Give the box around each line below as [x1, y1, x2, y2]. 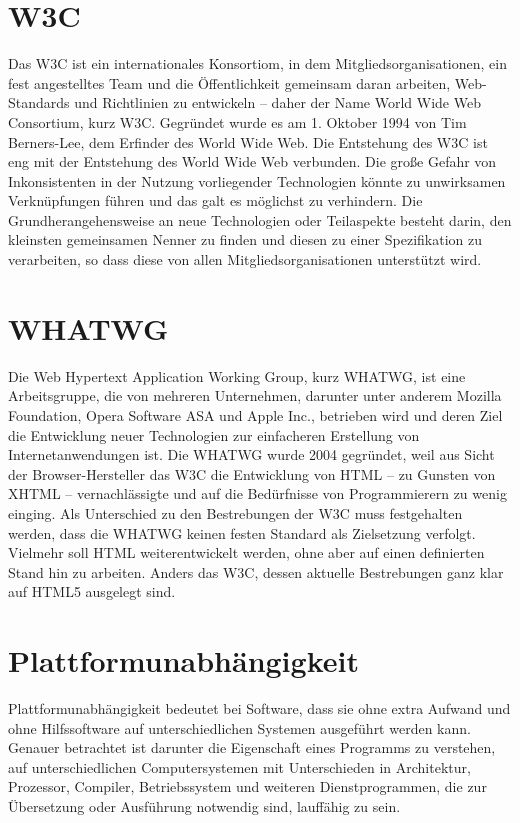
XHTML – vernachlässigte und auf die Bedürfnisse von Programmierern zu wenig [8, 483, 507, 504]
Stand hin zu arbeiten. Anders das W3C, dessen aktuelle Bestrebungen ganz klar [8, 561, 504, 582]
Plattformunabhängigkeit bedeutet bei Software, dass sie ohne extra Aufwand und [8, 698, 511, 719]
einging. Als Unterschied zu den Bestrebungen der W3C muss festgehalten [8, 502, 463, 523]
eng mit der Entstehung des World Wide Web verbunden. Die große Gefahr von [8, 151, 497, 172]
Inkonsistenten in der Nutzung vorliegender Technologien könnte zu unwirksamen [8, 170, 506, 191]
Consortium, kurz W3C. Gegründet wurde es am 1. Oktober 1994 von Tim [8, 111, 467, 132]
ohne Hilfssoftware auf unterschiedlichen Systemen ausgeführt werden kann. [8, 717, 471, 738]
